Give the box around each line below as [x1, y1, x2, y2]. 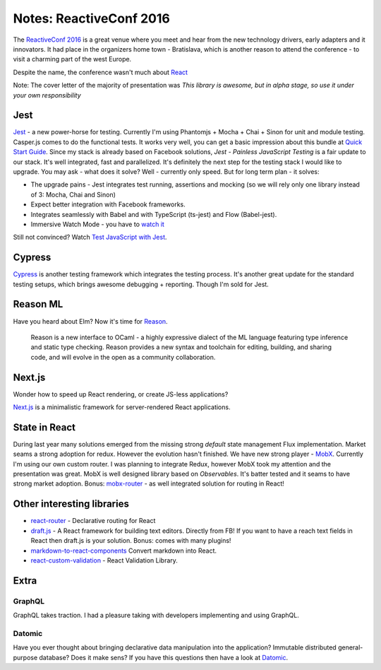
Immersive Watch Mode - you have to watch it [30, 220, 165, 228]
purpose [13, 653, 38, 662]
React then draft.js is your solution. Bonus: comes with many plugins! [30, 536, 231, 545]
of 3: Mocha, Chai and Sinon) [30, 190, 116, 199]
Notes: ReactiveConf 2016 [13, 11, 171, 26]
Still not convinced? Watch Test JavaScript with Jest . [13, 233, 167, 242]
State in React [13, 421, 75, 433]
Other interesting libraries [13, 498, 130, 510]
